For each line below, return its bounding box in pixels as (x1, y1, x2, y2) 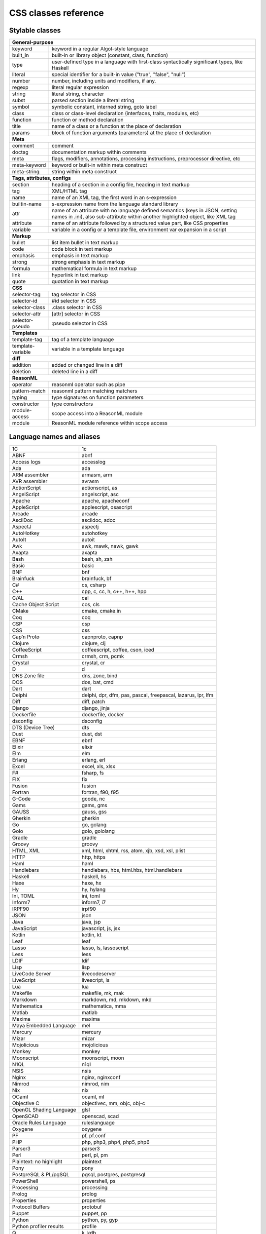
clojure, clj (81, 640, 106, 647)
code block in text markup (51, 246, 112, 253)
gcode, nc (81, 795, 105, 802)
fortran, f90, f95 (81, 789, 119, 796)
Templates (12, 330, 38, 337)
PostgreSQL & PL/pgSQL (12, 1171, 69, 1178)
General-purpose (12, 39, 54, 46)
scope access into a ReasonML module (51, 410, 143, 417)
